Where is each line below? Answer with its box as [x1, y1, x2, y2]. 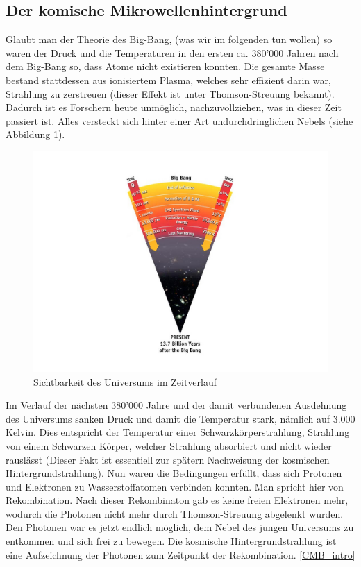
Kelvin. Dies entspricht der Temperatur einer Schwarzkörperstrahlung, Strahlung [6, 425, 350, 439]
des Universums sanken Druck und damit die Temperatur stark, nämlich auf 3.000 [6, 411, 355, 425]
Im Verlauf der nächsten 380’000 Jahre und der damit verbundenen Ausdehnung [6, 398, 347, 412]
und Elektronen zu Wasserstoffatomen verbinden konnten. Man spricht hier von [6, 479, 344, 493]
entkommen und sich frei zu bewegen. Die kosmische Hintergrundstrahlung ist [6, 534, 337, 548]
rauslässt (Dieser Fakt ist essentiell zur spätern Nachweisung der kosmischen [6, 452, 330, 466]
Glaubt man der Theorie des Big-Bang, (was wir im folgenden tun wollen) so [6, 32, 333, 46]
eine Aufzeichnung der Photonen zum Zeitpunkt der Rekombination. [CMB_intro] [6, 547, 355, 561]
